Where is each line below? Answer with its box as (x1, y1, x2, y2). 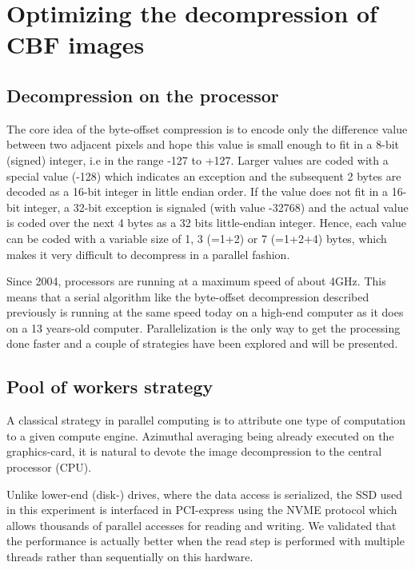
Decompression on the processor (6, 82, 279, 107)
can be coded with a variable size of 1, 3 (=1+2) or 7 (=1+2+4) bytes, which (6, 229, 387, 246)
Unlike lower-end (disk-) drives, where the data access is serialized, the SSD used (6, 485, 403, 502)
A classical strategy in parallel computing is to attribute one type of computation (6, 412, 405, 428)
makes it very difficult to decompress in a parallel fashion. (6, 245, 290, 262)
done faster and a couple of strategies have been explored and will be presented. (6, 335, 398, 352)
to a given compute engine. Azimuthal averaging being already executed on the (6, 427, 394, 444)
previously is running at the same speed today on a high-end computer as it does (6, 304, 404, 321)
